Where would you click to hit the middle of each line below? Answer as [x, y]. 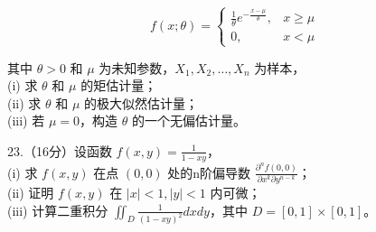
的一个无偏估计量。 [188, 121]
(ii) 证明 [31, 192]
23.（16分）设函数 [60, 150]
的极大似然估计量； [141, 102]
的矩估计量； [119, 85]
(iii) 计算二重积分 [58, 210]
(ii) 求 [24, 102]
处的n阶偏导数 [209, 172]
